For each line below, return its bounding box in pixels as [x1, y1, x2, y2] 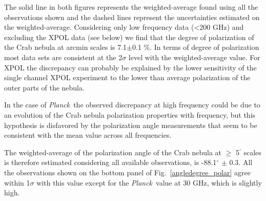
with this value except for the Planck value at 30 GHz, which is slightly [36, 177, 262, 188]
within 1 [4, 177, 30, 188]
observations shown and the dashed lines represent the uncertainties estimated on [4, 11, 260, 22]
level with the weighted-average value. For [128, 51, 260, 62]
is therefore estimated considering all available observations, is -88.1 [4, 157, 217, 168]
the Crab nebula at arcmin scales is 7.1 [4, 42, 127, 52]
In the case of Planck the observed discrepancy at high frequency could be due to [4, 99, 260, 110]
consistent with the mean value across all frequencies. [4, 130, 172, 140]
